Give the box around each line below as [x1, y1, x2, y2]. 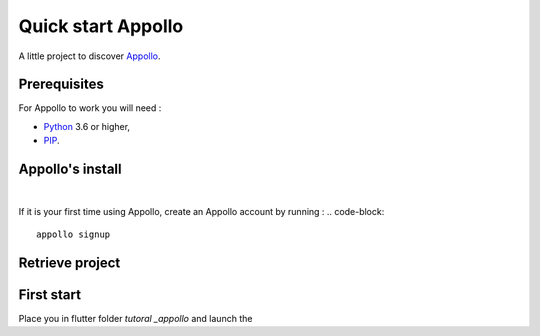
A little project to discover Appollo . [18, 50, 161, 62]
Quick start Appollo [18, 15, 184, 37]
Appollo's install [18, 161, 122, 178]
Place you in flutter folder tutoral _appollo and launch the [18, 312, 253, 324]
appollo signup [36, 228, 111, 240]
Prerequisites [18, 76, 104, 93]
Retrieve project [18, 254, 121, 271]
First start [18, 286, 82, 303]
